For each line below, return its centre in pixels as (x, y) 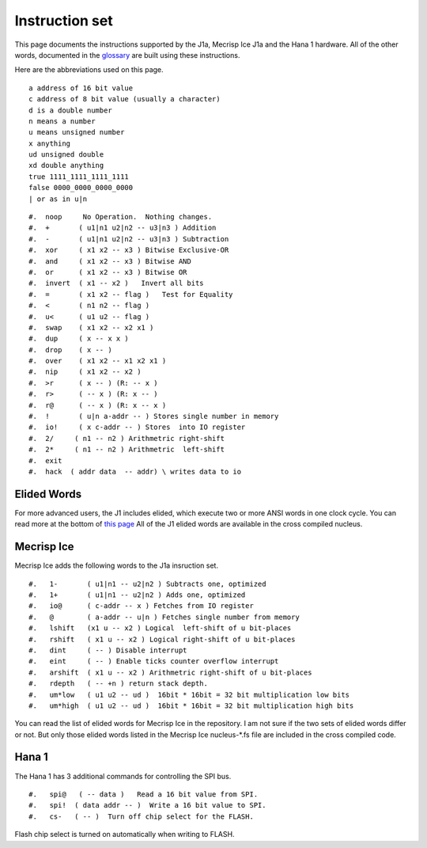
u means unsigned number (77, 132)
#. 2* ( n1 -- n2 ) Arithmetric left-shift (127, 450)
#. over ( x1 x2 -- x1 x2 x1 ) (98, 361)
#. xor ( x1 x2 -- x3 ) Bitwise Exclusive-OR (129, 250)
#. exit (45, 460)
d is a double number (70, 110)
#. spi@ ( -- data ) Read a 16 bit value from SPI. (144, 794)
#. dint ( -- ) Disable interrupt (108, 650)
